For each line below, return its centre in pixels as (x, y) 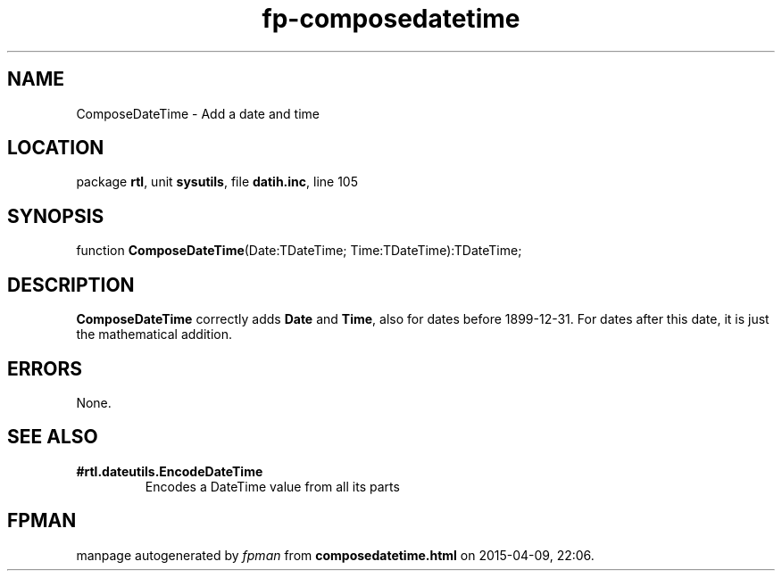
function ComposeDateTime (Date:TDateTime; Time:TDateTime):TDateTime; (299, 251)
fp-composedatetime (391, 19)
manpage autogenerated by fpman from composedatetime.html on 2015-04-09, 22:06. (335, 555)
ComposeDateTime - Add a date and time (198, 113)
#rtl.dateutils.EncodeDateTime (170, 471)
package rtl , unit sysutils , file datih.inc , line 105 (217, 182)
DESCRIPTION (71, 285)
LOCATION (56, 148)
